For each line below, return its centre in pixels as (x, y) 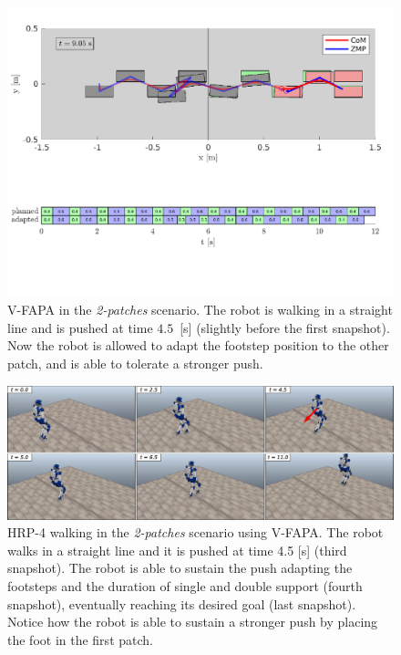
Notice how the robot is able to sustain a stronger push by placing (193, 622)
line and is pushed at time (80, 327)
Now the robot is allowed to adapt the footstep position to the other (198, 345)
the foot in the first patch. (80, 639)
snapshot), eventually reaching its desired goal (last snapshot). (182, 603)
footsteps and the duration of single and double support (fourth (185, 585)
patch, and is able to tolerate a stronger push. (135, 363)
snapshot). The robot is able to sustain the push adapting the (180, 568)
